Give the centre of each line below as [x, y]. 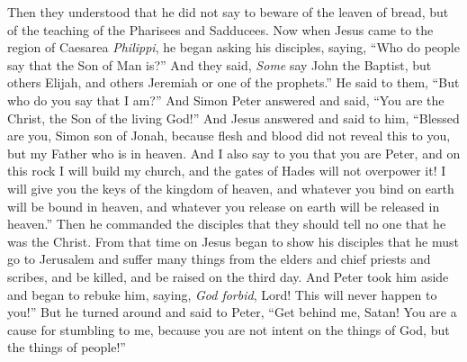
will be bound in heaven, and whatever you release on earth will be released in [224, 206]
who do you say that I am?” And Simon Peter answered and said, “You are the [226, 100]
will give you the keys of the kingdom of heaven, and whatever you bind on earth [231, 188]
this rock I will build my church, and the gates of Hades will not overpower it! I [227, 171]
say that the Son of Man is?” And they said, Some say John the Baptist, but [220, 64]
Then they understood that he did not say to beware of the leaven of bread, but [228, 12]
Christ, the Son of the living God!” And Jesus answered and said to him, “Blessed [233, 118]
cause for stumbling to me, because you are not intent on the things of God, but [229, 329]
